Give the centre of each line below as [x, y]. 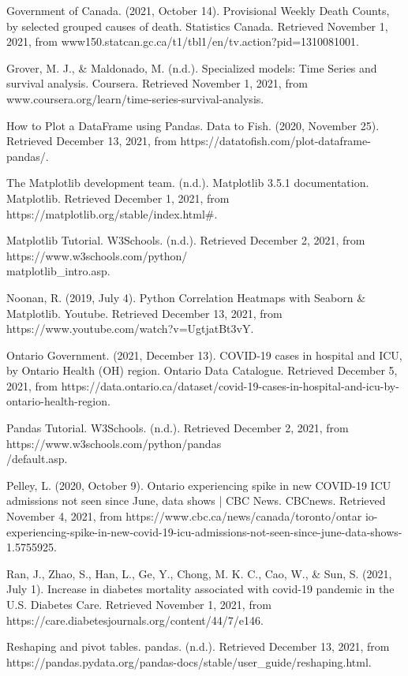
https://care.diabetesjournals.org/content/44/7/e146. [135, 620]
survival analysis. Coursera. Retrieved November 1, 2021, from [157, 83]
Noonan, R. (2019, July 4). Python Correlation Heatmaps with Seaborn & [186, 297]
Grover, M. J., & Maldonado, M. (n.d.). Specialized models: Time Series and [192, 67]
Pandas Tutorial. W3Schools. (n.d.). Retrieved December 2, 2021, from [178, 428]
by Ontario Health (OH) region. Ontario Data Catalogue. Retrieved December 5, [202, 370]
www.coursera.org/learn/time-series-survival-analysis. [135, 98]
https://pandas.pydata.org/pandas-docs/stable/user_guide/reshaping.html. [189, 661]
